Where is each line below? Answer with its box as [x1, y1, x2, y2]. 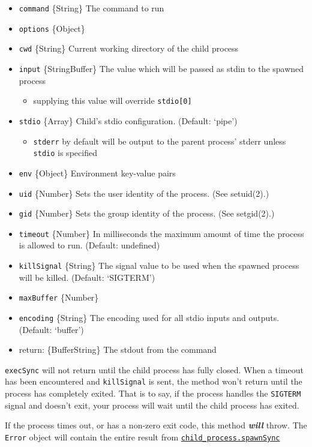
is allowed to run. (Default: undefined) [19, 239, 160, 251]
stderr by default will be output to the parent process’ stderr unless [33, 134, 286, 147]
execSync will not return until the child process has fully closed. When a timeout [5, 363, 304, 376]
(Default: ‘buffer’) [19, 323, 84, 335]
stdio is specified [33, 146, 97, 159]
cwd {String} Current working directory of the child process [19, 42, 239, 55]
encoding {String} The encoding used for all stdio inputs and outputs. [19, 311, 280, 323]
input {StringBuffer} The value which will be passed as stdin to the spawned [19, 62, 304, 74]
